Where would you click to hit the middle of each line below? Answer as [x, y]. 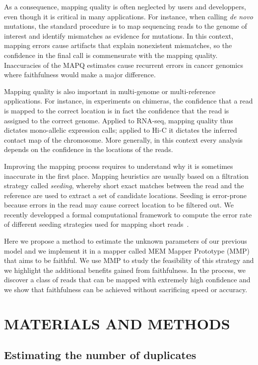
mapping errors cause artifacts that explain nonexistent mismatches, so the [118, 45]
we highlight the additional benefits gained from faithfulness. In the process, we [125, 270]
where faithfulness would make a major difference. [80, 75]
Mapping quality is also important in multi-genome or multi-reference [110, 91]
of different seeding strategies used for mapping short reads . [97, 224]
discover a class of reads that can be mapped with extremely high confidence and [127, 280]
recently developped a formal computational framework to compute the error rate [128, 214]
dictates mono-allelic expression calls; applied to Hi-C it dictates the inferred [121, 130]
